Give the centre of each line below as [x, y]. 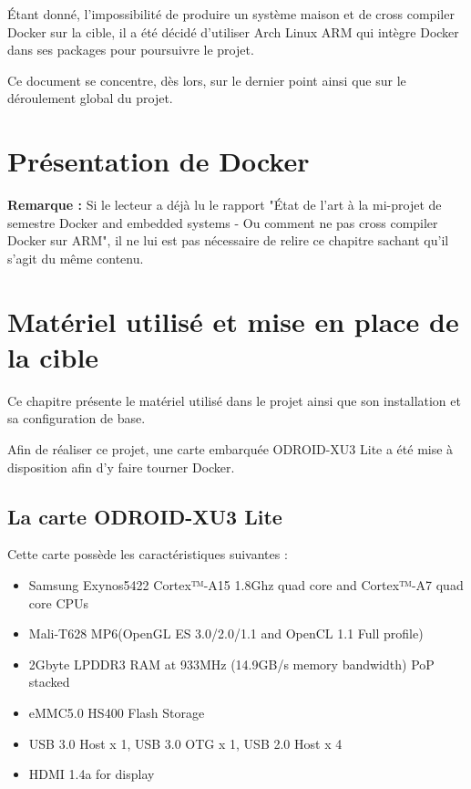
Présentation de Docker [159, 161]
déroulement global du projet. [90, 98]
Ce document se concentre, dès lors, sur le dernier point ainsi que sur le [207, 80]
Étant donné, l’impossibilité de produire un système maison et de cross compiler [231, 14]
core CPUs [59, 602]
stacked [49, 682]
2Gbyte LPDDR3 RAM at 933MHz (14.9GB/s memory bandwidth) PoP [231, 664]
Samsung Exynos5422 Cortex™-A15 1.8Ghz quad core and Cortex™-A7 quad [246, 584]
